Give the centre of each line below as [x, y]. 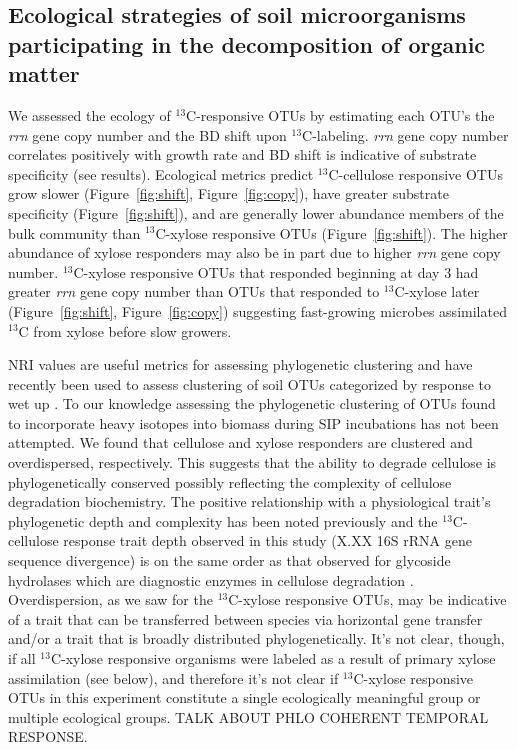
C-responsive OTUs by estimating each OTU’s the [340, 114]
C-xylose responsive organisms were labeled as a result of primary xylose [273, 658]
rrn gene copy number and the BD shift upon [147, 134]
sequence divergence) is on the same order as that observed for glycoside [229, 560]
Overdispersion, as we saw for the [110, 599]
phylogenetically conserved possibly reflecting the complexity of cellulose [230, 481]
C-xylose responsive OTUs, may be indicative [367, 599]
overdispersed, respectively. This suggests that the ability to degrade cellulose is [252, 462]
